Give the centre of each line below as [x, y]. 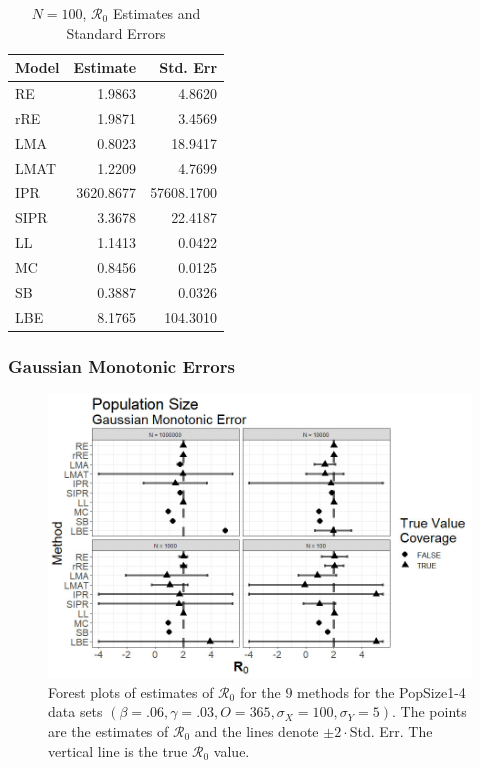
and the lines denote [256, 730]
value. [231, 750]
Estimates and [156, 13]
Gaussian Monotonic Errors [121, 365]
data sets [75, 711]
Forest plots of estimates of [131, 691]
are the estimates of [108, 730]
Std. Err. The [391, 730]
